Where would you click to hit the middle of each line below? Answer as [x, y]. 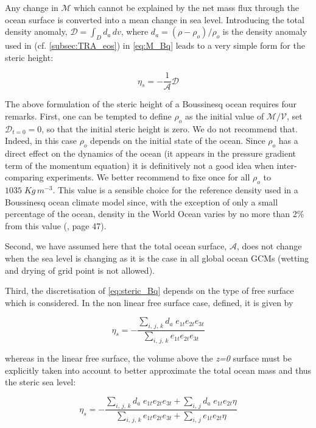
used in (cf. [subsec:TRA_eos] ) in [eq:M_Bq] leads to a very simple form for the [155, 45]
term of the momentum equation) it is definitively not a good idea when [139, 165]
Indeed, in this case [41, 141]
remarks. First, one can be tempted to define [88, 116]
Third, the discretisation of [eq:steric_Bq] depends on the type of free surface [149, 291]
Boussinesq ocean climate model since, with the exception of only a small [142, 202]
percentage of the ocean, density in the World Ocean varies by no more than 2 [151, 214]
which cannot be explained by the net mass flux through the [186, 7]
